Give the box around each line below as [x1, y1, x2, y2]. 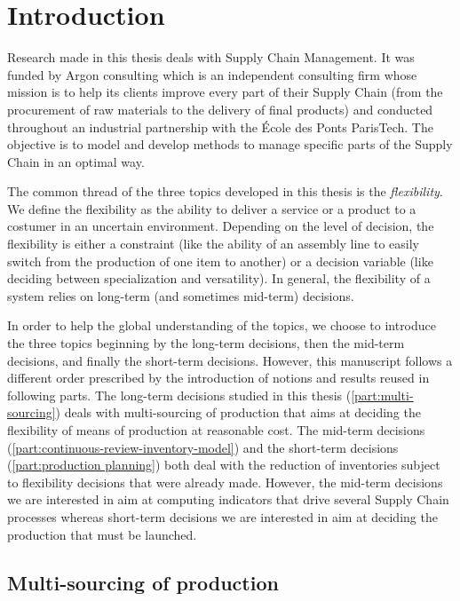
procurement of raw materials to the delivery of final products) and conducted [7, 99, 433, 118]
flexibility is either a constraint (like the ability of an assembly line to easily [7, 234, 420, 253]
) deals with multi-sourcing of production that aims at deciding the [55, 403, 421, 422]
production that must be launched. [7, 525, 197, 543]
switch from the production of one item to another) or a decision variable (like [7, 251, 433, 270]
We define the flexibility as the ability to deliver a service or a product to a [7, 199, 416, 217]
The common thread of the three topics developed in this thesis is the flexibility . [7, 182, 443, 201]
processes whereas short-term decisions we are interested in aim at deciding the [7, 507, 438, 526]
